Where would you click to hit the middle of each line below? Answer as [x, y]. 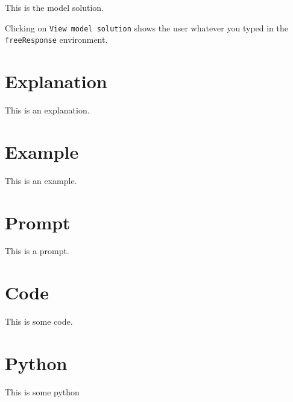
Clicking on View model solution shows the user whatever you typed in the [147, 27]
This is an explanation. [47, 110]
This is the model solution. [54, 7]
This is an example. [41, 180]
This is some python [42, 391]
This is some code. [39, 321]
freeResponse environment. [56, 40]
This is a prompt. [37, 251]
